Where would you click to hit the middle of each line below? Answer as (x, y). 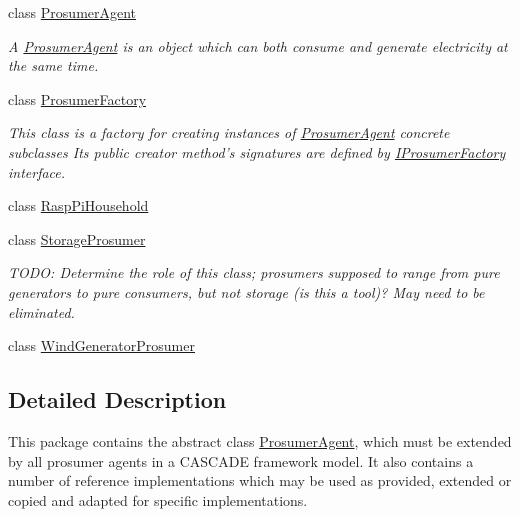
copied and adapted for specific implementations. (158, 499)
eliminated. (41, 311)
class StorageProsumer (77, 238)
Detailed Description (117, 399)
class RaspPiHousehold (78, 205)
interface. (37, 171)
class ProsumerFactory (77, 98)
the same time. (53, 65)
